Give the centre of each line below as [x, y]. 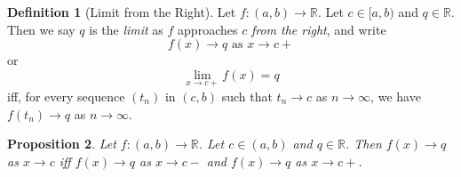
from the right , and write [318, 29]
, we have [396, 96]
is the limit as [126, 29]
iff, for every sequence [66, 96]
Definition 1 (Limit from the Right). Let [122, 12]
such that [247, 96]
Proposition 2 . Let [62, 144]
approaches [208, 29]
